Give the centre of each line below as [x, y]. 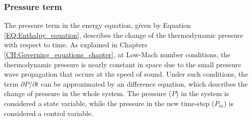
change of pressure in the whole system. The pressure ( [88, 93]
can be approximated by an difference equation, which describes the [144, 83]
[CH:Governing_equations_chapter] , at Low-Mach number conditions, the [117, 54]
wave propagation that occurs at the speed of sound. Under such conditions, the [126, 74]
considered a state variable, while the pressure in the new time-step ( [109, 103]
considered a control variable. [49, 113]
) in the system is [202, 93]
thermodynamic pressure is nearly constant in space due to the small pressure [123, 64]
